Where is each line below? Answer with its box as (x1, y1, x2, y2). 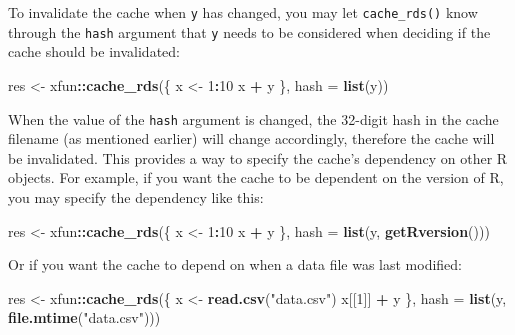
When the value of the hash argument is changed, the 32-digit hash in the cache (8, 108, 499, 129)
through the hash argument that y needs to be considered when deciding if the (8, 21, 491, 42)
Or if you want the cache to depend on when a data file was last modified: (8, 254, 463, 275)
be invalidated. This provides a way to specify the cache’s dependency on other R (8, 147, 508, 168)
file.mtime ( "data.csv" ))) (8, 307, 161, 328)
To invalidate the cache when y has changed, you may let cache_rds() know (8, 2, 478, 22)
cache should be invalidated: (8, 41, 180, 62)
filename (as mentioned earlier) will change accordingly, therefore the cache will (8, 128, 495, 149)
